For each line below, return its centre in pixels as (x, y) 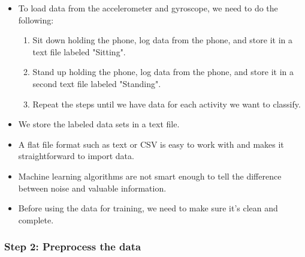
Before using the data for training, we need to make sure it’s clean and (148, 208)
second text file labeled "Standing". (97, 83)
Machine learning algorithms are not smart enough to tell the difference (150, 176)
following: (36, 20)
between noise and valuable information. (92, 188)
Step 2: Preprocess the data (73, 246)
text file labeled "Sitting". (79, 51)
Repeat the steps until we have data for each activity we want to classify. (167, 104)
